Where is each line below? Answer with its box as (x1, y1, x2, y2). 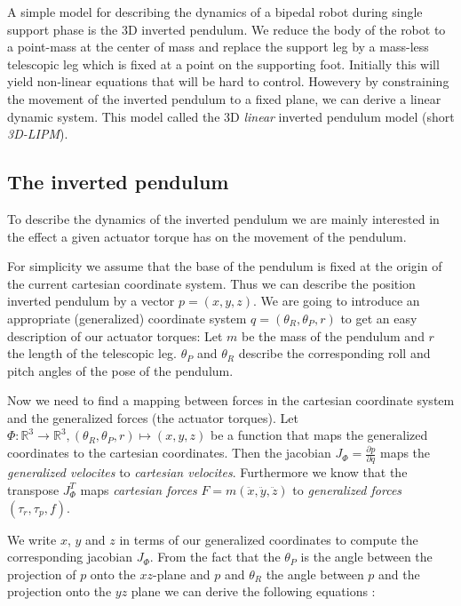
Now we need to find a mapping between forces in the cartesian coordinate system (7, 391, 455, 410)
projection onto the (7, 582, 112, 601)
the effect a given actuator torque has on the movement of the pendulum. (7, 227, 407, 245)
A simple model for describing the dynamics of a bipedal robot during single (7, 3, 423, 20)
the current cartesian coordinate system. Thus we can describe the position (7, 274, 416, 292)
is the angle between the (300, 547, 433, 566)
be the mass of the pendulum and (242, 326, 425, 345)
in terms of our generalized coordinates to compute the (119, 530, 418, 548)
